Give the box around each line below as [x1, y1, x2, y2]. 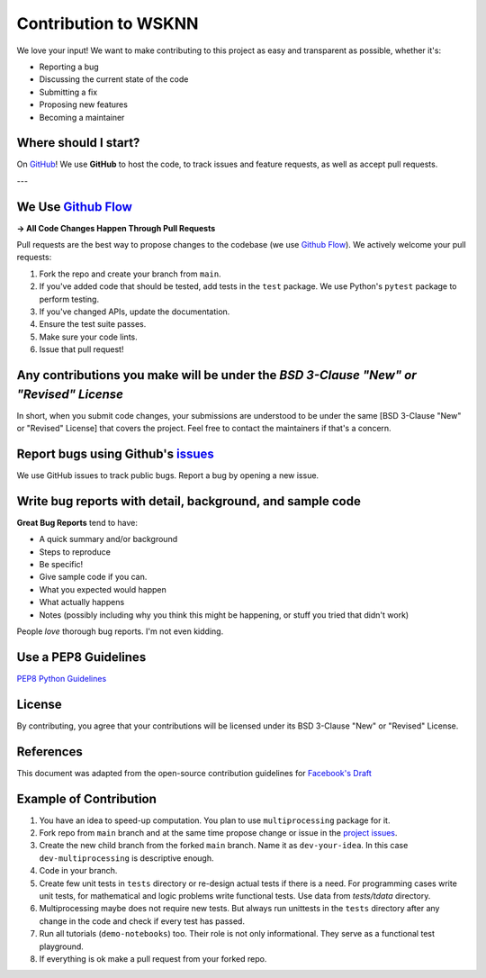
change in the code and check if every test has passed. [39, 915, 245, 927]
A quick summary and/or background [39, 534, 178, 545]
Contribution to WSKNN [16, 14, 199, 33]
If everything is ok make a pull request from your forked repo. [39, 953, 267, 964]
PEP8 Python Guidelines [16, 673, 107, 684]
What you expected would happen [39, 584, 166, 594]
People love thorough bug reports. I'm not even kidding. [16, 626, 224, 637]
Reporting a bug [39, 61, 99, 72]
